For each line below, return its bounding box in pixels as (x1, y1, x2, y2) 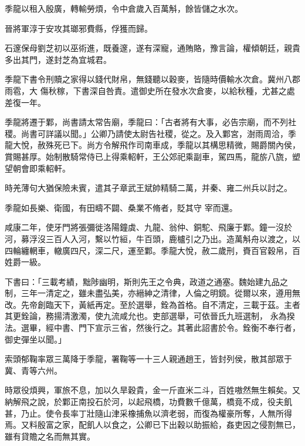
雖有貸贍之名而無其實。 (5, 430, 95, 442)
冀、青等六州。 (5, 364, 62, 376)
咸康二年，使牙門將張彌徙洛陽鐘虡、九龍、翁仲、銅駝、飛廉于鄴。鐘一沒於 (5, 221, 292, 233)
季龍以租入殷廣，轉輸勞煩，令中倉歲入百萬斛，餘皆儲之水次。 (5, 2, 243, 14)
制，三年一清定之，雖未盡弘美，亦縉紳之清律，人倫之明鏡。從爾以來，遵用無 (5, 287, 300, 299)
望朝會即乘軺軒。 (5, 162, 70, 174)
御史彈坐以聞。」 (5, 333, 66, 345)
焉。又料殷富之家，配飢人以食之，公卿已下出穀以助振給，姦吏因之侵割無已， (5, 418, 300, 431)
